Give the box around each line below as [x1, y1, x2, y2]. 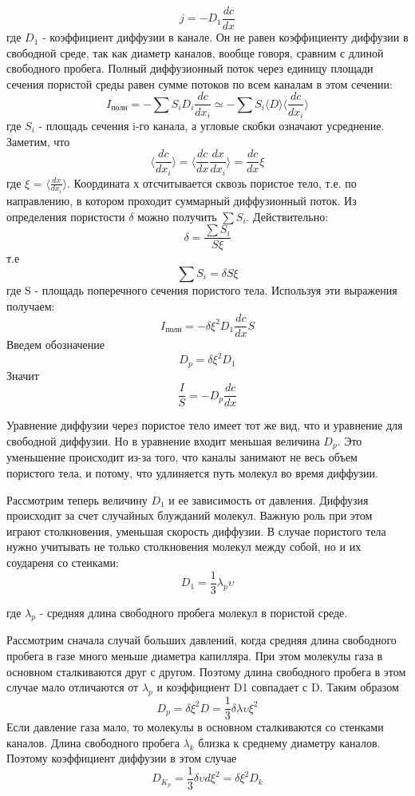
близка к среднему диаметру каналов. [198, 734, 381, 750]
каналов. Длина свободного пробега [6, 734, 180, 750]
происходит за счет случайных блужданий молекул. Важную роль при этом [6, 507, 373, 524]
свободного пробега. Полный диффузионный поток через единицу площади [6, 60, 373, 77]
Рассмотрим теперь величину [6, 491, 148, 508]
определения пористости [6, 208, 125, 224]
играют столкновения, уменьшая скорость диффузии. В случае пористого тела [6, 522, 386, 539]
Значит [6, 366, 39, 383]
